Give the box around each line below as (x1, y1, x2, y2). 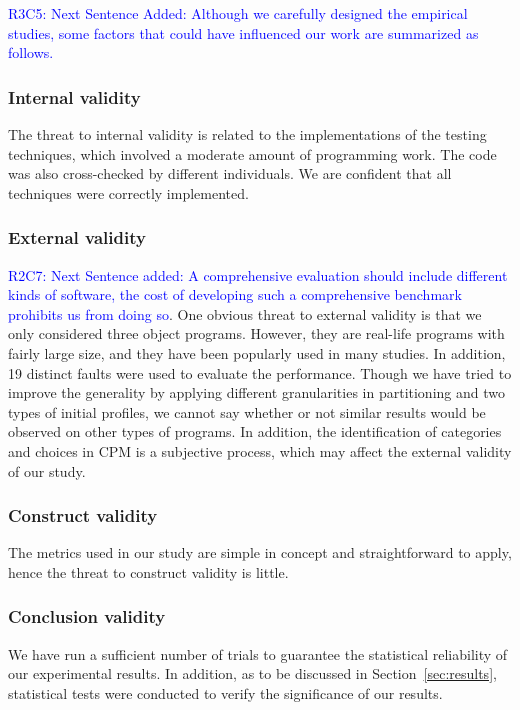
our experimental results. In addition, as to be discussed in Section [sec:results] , (8, 663, 497, 684)
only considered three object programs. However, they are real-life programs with (8, 323, 505, 344)
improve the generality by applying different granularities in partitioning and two (8, 382, 505, 403)
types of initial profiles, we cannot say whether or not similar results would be (8, 401, 486, 422)
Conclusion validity (8, 604, 166, 629)
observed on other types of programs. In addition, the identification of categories (8, 421, 502, 442)
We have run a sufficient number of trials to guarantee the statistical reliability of (8, 643, 508, 664)
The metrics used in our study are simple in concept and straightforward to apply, (8, 542, 512, 563)
